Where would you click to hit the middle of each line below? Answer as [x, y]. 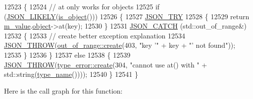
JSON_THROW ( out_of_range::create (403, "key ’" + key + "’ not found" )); [120, 45]
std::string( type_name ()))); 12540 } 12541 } [71, 74]
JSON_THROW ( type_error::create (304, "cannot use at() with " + [106, 64]
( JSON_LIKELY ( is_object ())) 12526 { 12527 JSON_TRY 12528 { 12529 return [127, 16]
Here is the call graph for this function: [63, 90]
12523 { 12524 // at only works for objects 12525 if [82, 6]
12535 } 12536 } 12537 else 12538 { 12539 [67, 54]
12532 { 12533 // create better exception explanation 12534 [95, 35]
